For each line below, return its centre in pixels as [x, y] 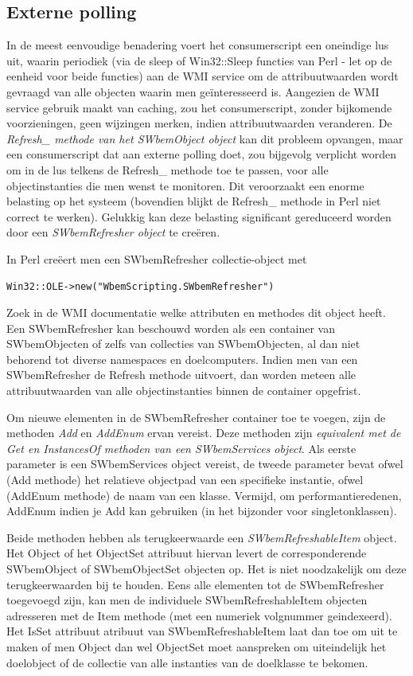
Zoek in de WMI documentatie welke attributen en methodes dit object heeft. [196, 313]
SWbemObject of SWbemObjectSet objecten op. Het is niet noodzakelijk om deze [206, 569]
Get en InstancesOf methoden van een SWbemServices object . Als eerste [181, 448]
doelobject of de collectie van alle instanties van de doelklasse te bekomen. [187, 662]
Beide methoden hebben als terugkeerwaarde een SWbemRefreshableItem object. [202, 537]
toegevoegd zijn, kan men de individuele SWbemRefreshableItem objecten [187, 600]
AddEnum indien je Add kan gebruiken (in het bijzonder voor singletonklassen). [202, 511]
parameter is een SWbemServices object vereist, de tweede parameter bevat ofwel [205, 464]
